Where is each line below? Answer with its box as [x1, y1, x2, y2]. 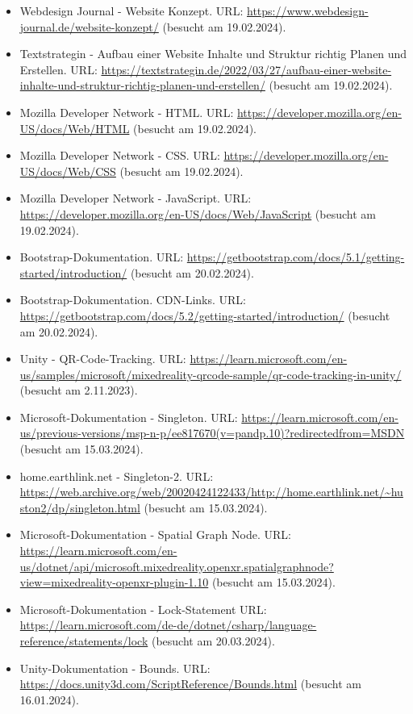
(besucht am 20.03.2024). [151, 633, 275, 649]
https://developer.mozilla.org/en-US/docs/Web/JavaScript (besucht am [19, 205, 376, 222]
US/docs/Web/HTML [19, 119, 130, 136]
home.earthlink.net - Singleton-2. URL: [19, 467, 214, 484]
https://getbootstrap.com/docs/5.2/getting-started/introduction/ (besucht [19, 307, 390, 324]
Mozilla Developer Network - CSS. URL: [19, 147, 220, 164]
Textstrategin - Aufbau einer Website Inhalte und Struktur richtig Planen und [19, 45, 407, 62]
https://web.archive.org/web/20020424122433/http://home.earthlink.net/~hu [19, 483, 403, 500]
